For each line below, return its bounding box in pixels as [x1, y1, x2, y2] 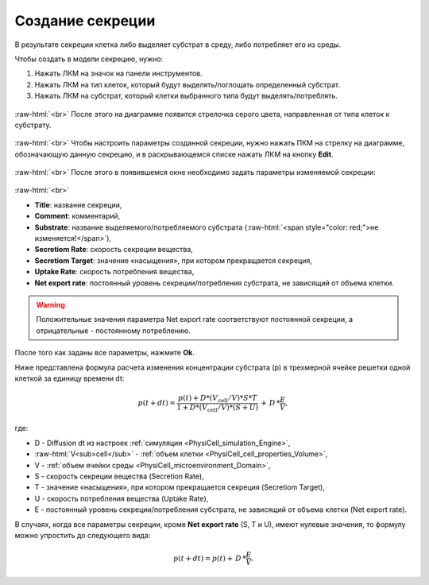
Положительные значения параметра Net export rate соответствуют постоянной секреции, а [36, 315, 354, 324]
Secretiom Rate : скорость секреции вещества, [34, 245, 194, 254]
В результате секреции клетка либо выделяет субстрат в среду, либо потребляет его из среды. [14, 40, 342, 49]
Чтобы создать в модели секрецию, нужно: [14, 54, 164, 64]
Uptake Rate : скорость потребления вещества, [34, 267, 195, 277]
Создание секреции [14, 12, 156, 29]
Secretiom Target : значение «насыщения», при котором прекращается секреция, [34, 255, 313, 265]
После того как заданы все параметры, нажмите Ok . [14, 348, 195, 358]
